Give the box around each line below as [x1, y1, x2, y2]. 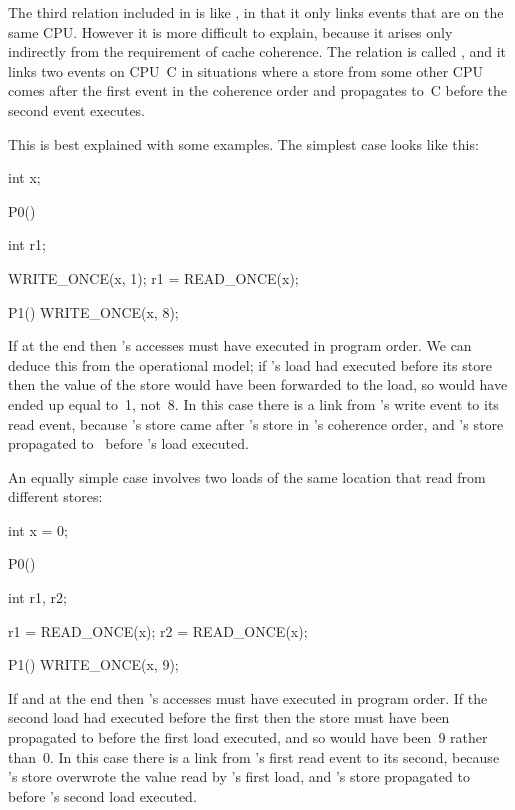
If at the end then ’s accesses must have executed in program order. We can [8, 335, 472, 356]
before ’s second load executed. [8, 785, 197, 806]
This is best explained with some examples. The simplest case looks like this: [8, 133, 479, 154]
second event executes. [8, 99, 146, 120]
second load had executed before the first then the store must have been [8, 707, 450, 728]
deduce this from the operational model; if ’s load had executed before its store [8, 354, 492, 375]
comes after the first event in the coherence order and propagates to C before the [8, 80, 508, 101]
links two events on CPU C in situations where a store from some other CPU [8, 60, 484, 81]
